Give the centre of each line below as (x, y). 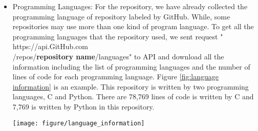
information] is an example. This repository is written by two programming (131, 86)
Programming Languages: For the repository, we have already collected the (130, 6)
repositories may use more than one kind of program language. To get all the (133, 26)
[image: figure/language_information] (79, 123)
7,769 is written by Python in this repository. (83, 106)
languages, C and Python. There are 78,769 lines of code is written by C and (133, 96)
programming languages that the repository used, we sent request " (118, 36)
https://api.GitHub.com (50, 46)
